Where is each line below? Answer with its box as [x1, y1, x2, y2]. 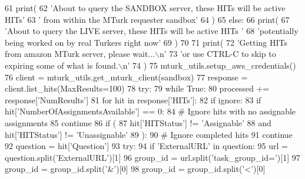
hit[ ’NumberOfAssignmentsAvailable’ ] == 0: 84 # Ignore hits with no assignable [5, 105, 296, 117]
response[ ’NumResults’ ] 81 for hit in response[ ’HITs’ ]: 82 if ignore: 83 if [5, 93, 261, 106]
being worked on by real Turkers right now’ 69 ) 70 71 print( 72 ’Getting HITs [5, 36, 287, 48]
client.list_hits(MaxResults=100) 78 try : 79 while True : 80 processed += [5, 82, 270, 94]
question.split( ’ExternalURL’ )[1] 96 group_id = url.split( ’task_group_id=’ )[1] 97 [5, 151, 300, 163]
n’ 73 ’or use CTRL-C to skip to [159, 48, 276, 60]
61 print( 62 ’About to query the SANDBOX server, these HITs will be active [5, 2, 286, 13]
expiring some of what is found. [5, 59, 118, 71]
